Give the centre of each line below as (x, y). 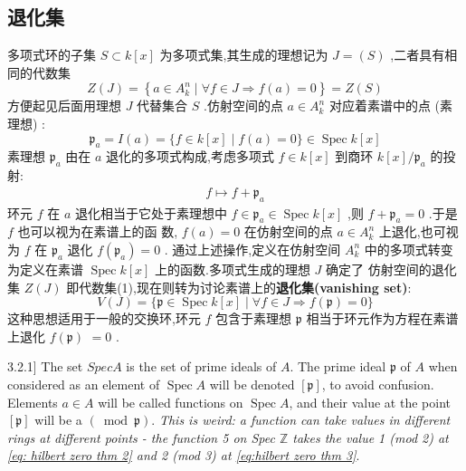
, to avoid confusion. (378, 384)
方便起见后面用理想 (64, 106)
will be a (58, 420)
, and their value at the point (370, 402)
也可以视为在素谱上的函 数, (98, 231)
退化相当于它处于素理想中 (151, 212)
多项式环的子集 (52, 55)
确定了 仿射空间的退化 (391, 269)
